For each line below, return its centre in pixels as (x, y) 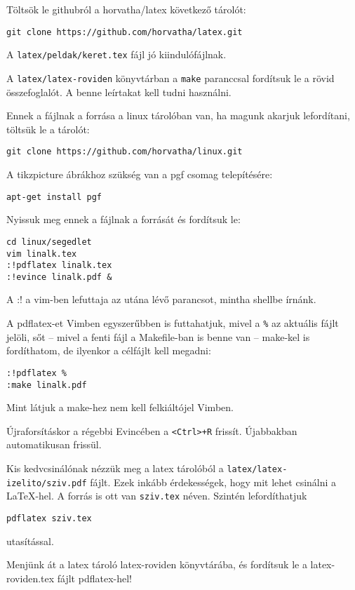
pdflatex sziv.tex (49, 519)
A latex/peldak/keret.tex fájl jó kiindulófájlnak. (116, 54)
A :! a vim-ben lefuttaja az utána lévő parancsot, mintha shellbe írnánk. (161, 299)
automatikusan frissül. (54, 444)
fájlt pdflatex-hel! (94, 578)
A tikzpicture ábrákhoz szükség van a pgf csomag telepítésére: (140, 174)
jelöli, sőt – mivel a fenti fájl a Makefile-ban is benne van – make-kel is (158, 336)
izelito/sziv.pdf (47, 483)
